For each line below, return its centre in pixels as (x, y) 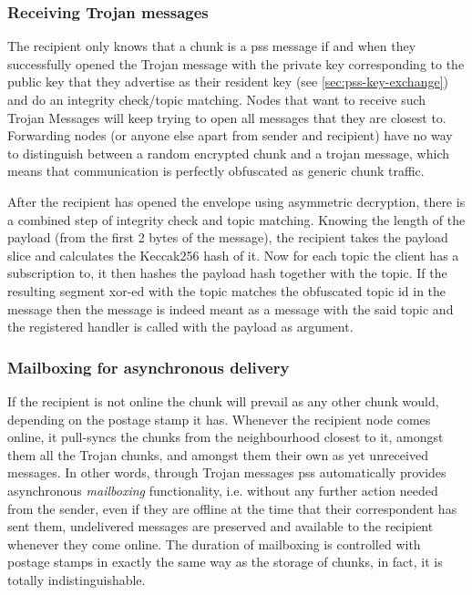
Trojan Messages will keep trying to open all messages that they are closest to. (227, 117)
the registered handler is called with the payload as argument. (180, 327)
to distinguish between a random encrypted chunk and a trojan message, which (228, 153)
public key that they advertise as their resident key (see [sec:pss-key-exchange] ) (228, 82)
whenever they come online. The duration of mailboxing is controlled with (214, 544)
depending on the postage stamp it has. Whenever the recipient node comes (219, 419)
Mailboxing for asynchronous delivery (149, 367)
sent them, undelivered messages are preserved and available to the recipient (221, 526)
